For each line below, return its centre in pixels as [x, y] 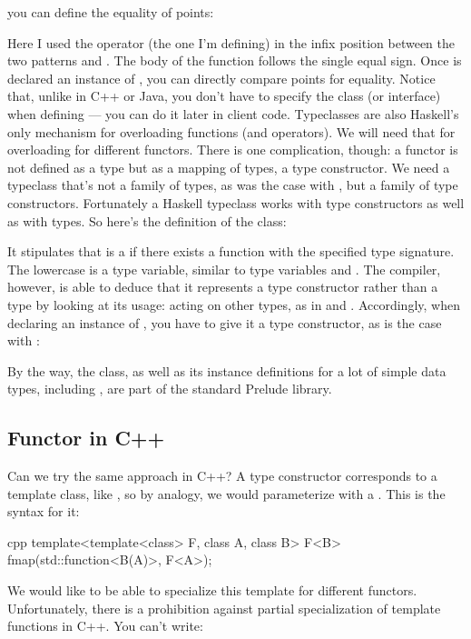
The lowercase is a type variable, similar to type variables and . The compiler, [224, 269]
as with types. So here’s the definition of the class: [147, 220]
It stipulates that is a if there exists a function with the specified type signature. [231, 251]
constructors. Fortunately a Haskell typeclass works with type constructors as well [236, 202]
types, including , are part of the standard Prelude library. [170, 389]
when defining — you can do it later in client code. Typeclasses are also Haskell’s [233, 113]
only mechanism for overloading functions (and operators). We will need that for [231, 131]
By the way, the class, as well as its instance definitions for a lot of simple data [227, 370]
